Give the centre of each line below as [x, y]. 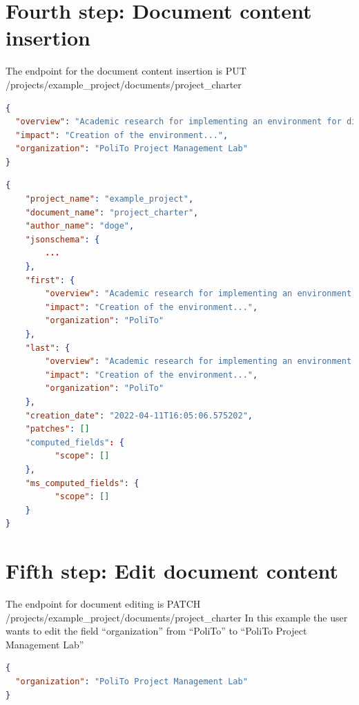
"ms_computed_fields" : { [82, 483]
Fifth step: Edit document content [172, 571]
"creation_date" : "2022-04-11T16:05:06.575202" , [139, 415]
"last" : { [48, 348]
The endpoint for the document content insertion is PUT [126, 71]
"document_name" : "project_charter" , [112, 212]
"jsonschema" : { [62, 239]
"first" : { [50, 280]
